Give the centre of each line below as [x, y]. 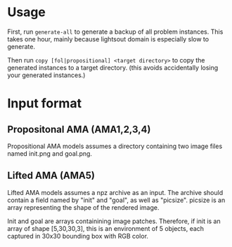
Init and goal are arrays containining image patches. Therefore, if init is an [114, 221]
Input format [45, 104]
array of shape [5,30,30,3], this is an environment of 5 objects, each [106, 228]
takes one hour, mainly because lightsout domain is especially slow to [108, 39]
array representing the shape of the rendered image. [83, 207]
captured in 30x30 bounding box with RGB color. [78, 236]
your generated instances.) [46, 75]
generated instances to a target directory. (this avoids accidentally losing [113, 67]
